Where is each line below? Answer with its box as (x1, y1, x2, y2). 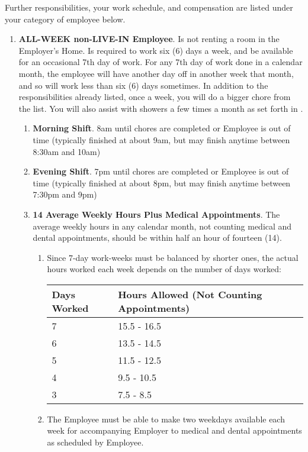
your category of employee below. (5, 12, 126, 25)
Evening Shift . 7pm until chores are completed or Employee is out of (33, 165, 289, 177)
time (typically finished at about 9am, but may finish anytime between (33, 133, 290, 146)
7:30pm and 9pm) (33, 188, 97, 201)
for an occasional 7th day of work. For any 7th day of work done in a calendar (18, 56, 303, 68)
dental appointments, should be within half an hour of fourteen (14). (33, 231, 282, 244)
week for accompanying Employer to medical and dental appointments (47, 424, 302, 437)
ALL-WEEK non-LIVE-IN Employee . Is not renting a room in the (18, 33, 280, 45)
